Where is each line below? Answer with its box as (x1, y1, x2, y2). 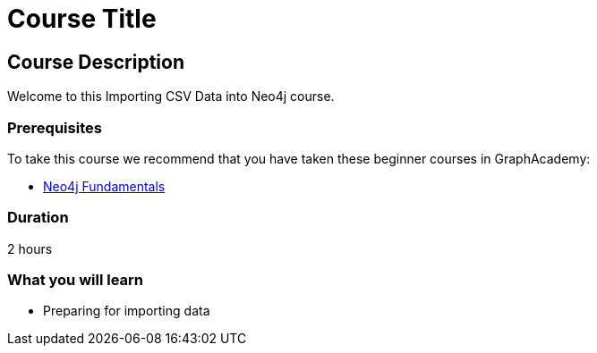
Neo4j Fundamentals (43, 178, 166, 194)
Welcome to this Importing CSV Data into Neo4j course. (7, 88, 335, 105)
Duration (7, 208, 69, 227)
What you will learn (7, 271, 144, 290)
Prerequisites (7, 118, 102, 137)
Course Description (7, 50, 184, 73)
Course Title (7, 4, 157, 34)
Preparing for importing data (43, 303, 210, 319)
